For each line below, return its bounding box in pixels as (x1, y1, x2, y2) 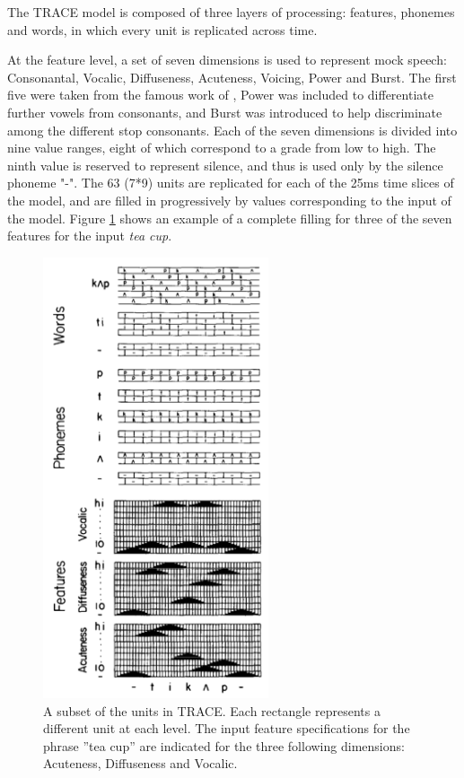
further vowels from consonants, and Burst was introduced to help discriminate (7, 102, 442, 121)
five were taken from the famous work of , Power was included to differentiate (7, 85, 433, 104)
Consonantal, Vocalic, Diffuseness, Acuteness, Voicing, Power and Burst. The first (7, 67, 457, 86)
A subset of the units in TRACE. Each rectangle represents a (43, 701, 381, 720)
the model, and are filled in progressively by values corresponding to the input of (7, 190, 451, 209)
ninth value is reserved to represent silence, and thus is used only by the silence (7, 155, 443, 174)
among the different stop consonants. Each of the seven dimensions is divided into (7, 120, 458, 139)
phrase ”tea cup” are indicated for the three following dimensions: (43, 736, 405, 755)
